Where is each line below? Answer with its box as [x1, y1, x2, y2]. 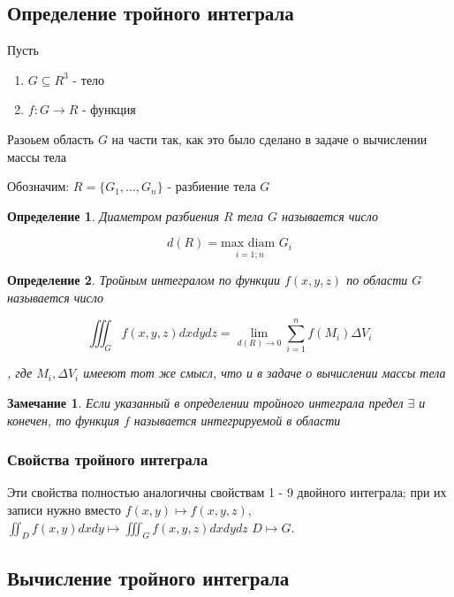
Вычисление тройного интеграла [7, 563, 290, 591]
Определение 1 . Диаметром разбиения [7, 206, 220, 225]
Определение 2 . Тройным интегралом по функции [7, 271, 280, 289]
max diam [221, 237, 276, 250]
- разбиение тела [167, 177, 256, 195]
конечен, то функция [7, 410, 119, 429]
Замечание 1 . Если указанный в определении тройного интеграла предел [7, 394, 404, 412]
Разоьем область [7, 129, 95, 148]
